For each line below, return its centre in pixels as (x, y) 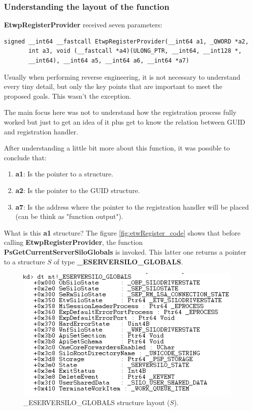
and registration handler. (41, 131)
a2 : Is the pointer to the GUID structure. (78, 190)
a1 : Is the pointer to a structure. (64, 174)
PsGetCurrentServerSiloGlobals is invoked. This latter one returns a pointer (125, 251)
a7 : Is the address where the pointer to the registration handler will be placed (132, 206)
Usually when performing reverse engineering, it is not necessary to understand (122, 76)
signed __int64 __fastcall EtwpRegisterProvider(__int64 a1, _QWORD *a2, (126, 41)
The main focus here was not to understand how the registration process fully (120, 112)
